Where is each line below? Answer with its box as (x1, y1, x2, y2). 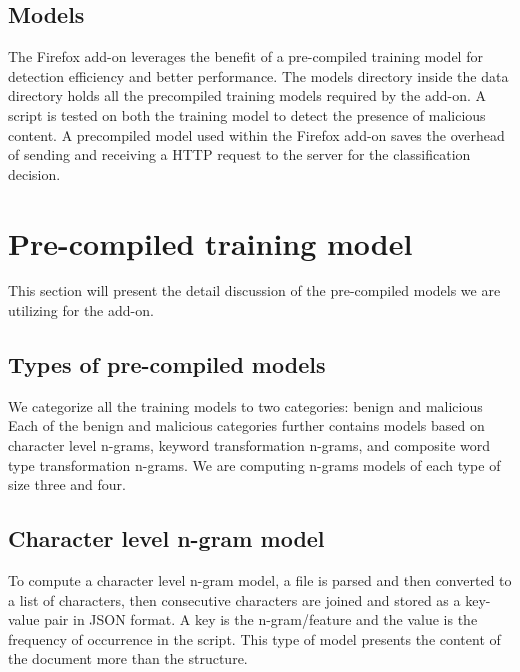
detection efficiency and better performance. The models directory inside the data (8, 65, 509, 86)
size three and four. (8, 474, 126, 495)
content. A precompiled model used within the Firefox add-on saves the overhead (8, 124, 505, 145)
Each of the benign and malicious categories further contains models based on (8, 415, 485, 436)
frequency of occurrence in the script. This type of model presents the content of (8, 628, 501, 649)
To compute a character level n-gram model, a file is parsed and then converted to (8, 570, 512, 591)
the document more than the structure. (8, 648, 248, 669)
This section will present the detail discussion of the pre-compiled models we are (8, 280, 501, 301)
